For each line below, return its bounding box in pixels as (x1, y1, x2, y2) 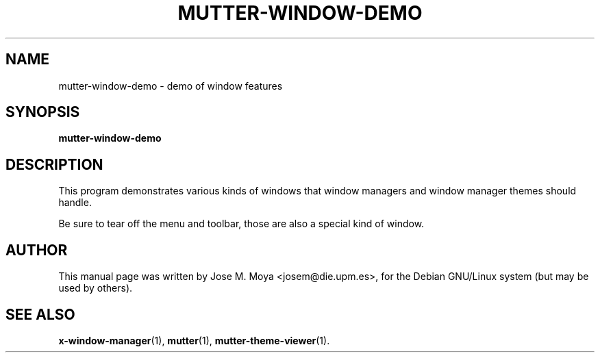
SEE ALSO (5, 305, 75, 323)
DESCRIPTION (5, 155, 103, 173)
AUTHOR (5, 241, 68, 259)
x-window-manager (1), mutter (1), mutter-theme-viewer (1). (58, 334, 330, 346)
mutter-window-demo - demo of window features (58, 79, 283, 92)
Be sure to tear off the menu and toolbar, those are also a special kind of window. (58, 218, 425, 230)
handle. (58, 196, 92, 209)
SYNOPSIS (5, 103, 80, 121)
